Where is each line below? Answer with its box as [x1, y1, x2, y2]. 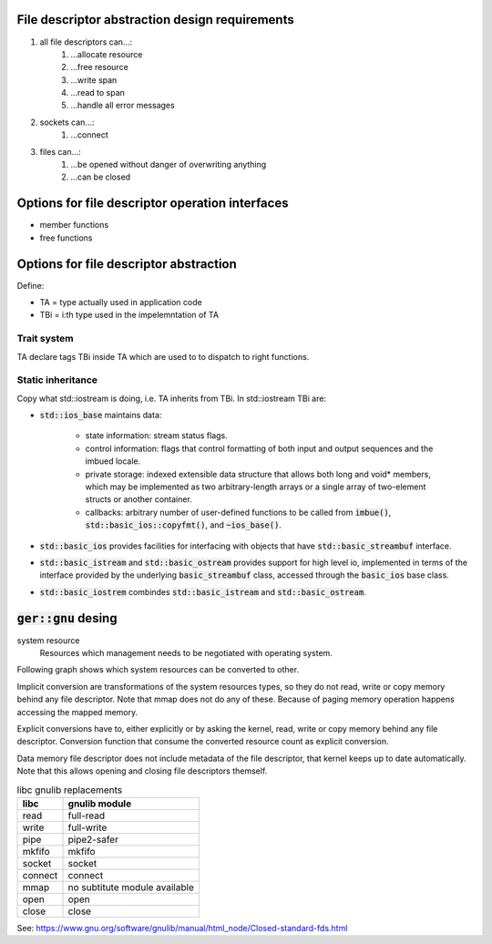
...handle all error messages [70, 100, 175, 111]
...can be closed [70, 171, 131, 182]
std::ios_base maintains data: [39, 410, 162, 421]
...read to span [70, 87, 125, 98]
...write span [70, 74, 118, 86]
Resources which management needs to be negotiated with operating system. [39, 648, 333, 659]
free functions [39, 232, 93, 243]
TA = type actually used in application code [39, 297, 202, 308]
